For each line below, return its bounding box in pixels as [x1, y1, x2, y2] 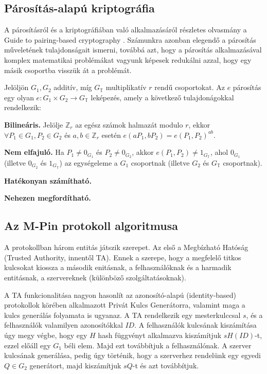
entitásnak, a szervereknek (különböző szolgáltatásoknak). [4, 272, 186, 283]
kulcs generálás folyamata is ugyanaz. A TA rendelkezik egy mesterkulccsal [4, 309, 241, 320]
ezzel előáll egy [4, 340, 51, 350]
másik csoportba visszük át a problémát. [4, 64, 132, 75]
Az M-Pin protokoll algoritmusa [4, 218, 178, 234]
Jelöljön [4, 82, 29, 93]
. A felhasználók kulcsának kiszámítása [134, 319, 257, 330]
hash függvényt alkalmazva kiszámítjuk [98, 330, 222, 340]
